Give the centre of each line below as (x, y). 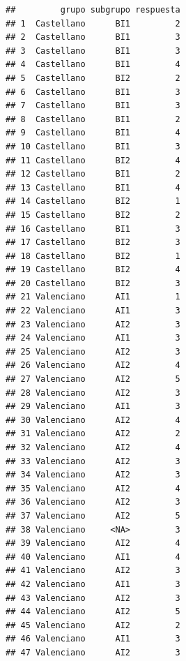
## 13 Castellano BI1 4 (93, 187)
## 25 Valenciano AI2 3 (93, 351)
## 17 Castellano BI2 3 (93, 243)
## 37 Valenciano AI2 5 (93, 515)
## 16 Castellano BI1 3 (93, 229)
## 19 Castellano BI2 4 (93, 270)
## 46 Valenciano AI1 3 (93, 639)
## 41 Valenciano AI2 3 (93, 571)
